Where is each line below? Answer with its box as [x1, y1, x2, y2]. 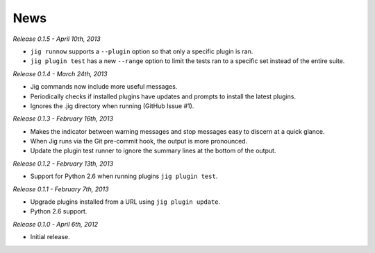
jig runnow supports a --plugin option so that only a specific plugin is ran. [30, 47, 253, 55]
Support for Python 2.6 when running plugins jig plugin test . [30, 172, 218, 180]
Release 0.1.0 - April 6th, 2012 [12, 220, 99, 228]
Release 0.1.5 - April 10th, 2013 [12, 35, 101, 43]
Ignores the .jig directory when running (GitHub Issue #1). [30, 101, 194, 110]
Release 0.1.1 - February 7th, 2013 [12, 184, 109, 193]
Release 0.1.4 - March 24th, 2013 [12, 69, 108, 78]
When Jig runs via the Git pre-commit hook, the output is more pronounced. [30, 137, 248, 146]
